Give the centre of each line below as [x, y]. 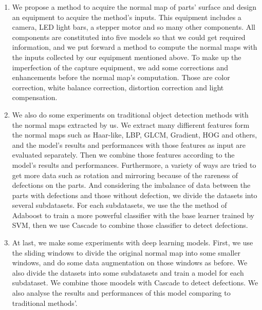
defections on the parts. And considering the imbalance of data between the [131, 185]
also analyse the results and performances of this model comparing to [121, 293]
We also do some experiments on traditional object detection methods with [130, 114]
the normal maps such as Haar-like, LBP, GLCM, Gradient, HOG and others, [135, 135]
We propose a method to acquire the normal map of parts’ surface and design [134, 7]
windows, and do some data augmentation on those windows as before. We [130, 263]
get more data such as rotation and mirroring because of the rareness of [125, 175]
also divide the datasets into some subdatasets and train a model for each [128, 272]
